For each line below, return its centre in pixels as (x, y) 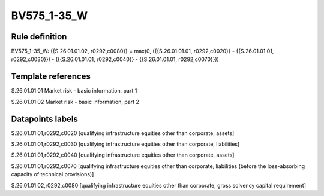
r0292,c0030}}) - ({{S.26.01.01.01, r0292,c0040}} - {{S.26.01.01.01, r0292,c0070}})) (115, 59)
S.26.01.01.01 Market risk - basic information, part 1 (74, 91)
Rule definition (39, 37)
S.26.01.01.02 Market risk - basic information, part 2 (75, 102)
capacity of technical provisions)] (52, 174)
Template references (51, 77)
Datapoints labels (44, 119)
